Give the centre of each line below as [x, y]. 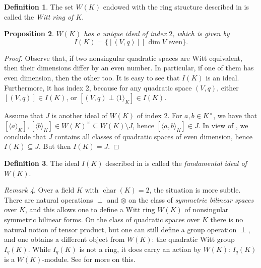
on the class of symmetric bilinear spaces [191, 199]
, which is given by [201, 33]
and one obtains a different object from [64, 239]
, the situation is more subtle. [195, 190]
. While [39, 249]
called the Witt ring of [39, 16]
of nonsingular [207, 209]
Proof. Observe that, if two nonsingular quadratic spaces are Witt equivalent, [123, 58]
